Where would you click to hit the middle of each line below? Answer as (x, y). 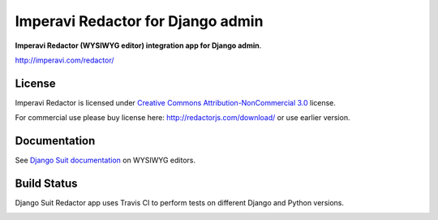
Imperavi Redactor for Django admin (139, 21)
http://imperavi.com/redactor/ (64, 60)
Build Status (46, 183)
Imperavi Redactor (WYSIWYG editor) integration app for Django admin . (138, 45)
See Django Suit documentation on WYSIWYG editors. (105, 160)
